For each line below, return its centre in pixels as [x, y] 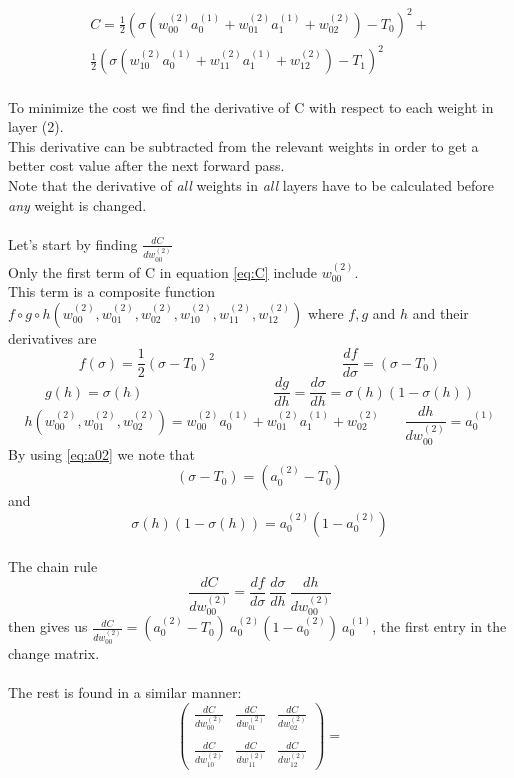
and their [440, 312]
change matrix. [54, 652]
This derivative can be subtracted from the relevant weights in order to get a [243, 145]
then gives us [48, 626]
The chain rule [53, 566]
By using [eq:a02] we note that [101, 453]
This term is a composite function [112, 291]
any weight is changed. [77, 204]
